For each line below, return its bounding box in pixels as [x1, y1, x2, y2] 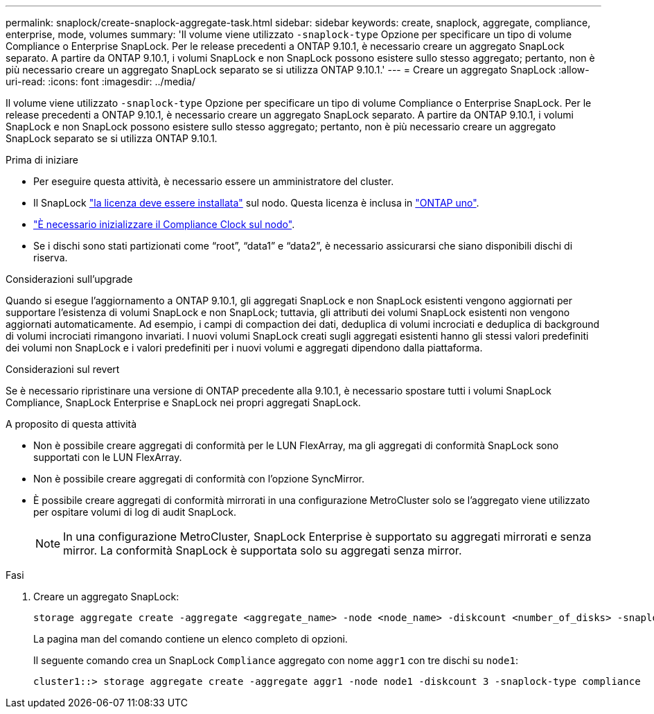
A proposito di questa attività [6, 418, 137, 430]
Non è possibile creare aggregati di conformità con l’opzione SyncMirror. [33, 473, 365, 485]
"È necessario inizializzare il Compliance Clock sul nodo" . [33, 218, 295, 230]
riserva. [33, 252, 68, 263]
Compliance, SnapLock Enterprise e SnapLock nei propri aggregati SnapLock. [6, 397, 361, 408]
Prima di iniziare [6, 154, 78, 166]
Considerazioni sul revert [6, 363, 120, 375]
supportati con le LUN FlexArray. [33, 451, 182, 463]
